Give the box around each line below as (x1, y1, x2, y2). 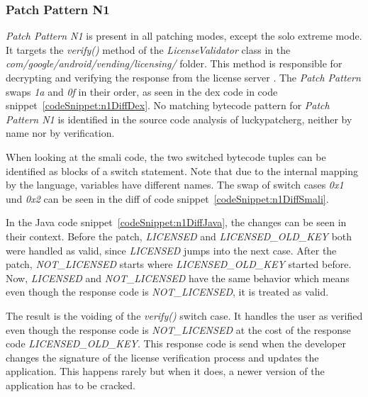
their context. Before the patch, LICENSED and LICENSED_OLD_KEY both (6, 228, 352, 243)
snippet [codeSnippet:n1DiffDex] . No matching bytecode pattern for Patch (6, 98, 330, 113)
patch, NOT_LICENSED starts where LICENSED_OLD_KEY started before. (6, 257, 352, 272)
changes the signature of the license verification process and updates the (6, 350, 319, 364)
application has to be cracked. (6, 377, 135, 392)
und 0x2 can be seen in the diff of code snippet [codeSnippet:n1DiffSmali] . (6, 191, 329, 206)
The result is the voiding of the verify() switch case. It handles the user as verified (6, 308, 363, 323)
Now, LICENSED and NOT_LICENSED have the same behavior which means (6, 270, 350, 285)
